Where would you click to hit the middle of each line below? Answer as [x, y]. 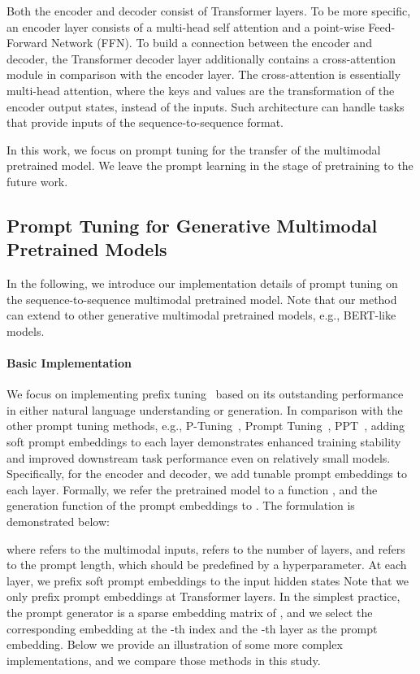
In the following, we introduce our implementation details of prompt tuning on [202, 283]
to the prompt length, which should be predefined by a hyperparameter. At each [207, 565]
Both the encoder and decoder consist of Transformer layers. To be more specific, [209, 11]
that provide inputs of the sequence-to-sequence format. [145, 122]
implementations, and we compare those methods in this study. [164, 660]
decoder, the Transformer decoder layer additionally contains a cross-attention [201, 58]
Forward [27, 43]
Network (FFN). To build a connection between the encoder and [212, 43]
